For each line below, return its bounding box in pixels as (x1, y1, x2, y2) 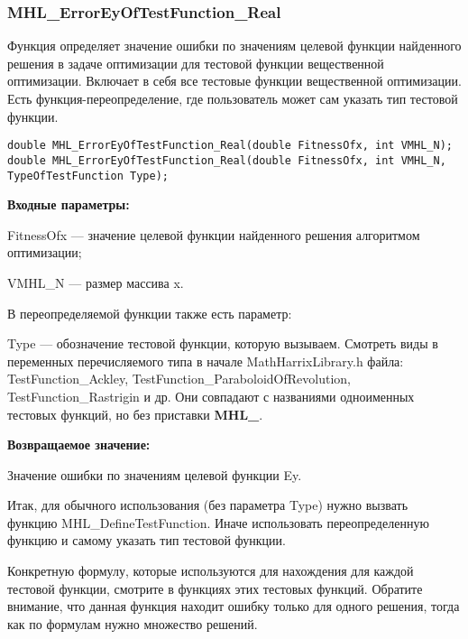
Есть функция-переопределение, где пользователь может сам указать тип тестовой (7, 89, 458, 107)
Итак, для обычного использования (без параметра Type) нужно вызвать (7, 495, 408, 514)
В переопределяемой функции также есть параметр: (7, 303, 292, 322)
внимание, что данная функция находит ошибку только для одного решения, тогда (7, 597, 460, 616)
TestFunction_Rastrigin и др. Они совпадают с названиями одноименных (7, 386, 415, 405)
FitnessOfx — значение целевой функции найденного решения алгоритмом (7, 225, 420, 244)
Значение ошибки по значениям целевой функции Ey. (7, 465, 302, 484)
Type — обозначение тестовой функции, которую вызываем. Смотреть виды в (7, 334, 438, 353)
